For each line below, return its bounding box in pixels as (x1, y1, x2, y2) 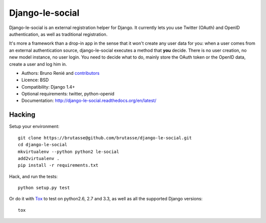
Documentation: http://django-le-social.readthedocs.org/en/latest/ (21, 97, 157, 103)
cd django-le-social (18, 142, 67, 148)
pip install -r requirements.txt (18, 162, 99, 168)
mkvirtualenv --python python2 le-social (18, 149, 119, 155)
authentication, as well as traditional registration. (9, 31, 108, 37)
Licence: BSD (21, 77, 49, 83)
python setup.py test (18, 185, 70, 191)
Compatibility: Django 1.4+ (21, 84, 75, 90)
